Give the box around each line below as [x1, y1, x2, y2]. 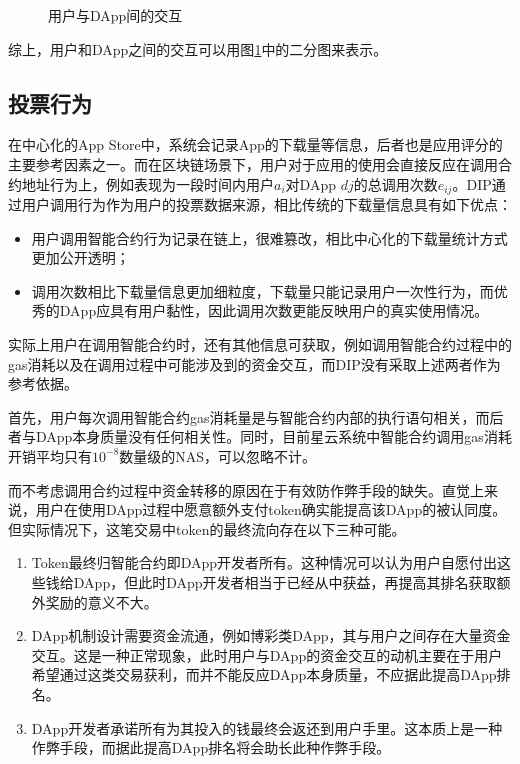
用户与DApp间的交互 [48, 5, 183, 25]
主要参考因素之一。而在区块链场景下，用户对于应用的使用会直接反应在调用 [8, 153, 498, 174]
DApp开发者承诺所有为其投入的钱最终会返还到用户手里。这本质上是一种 [31, 717, 503, 738]
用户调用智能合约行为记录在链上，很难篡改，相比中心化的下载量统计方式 [31, 227, 508, 248]
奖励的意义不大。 [45, 591, 158, 612]
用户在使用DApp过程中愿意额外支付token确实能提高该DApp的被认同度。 [35, 499, 507, 520]
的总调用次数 [353, 173, 438, 194]
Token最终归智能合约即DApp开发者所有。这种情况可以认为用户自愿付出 [31, 552, 498, 573]
